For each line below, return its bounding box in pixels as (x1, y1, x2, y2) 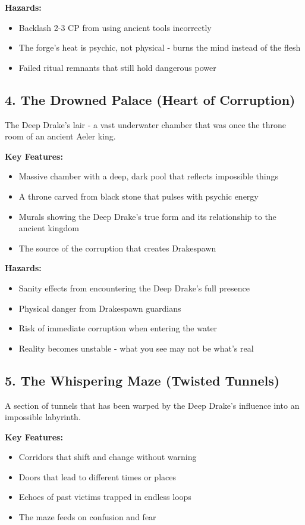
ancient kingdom (18, 222, 79, 234)
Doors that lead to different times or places (18, 470, 176, 483)
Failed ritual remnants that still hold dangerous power (18, 61, 216, 73)
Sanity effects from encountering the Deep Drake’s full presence (18, 281, 250, 294)
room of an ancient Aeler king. (5, 130, 116, 142)
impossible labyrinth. (5, 411, 81, 423)
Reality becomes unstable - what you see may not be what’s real (18, 341, 254, 354)
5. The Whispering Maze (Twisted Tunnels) (5, 371, 280, 389)
